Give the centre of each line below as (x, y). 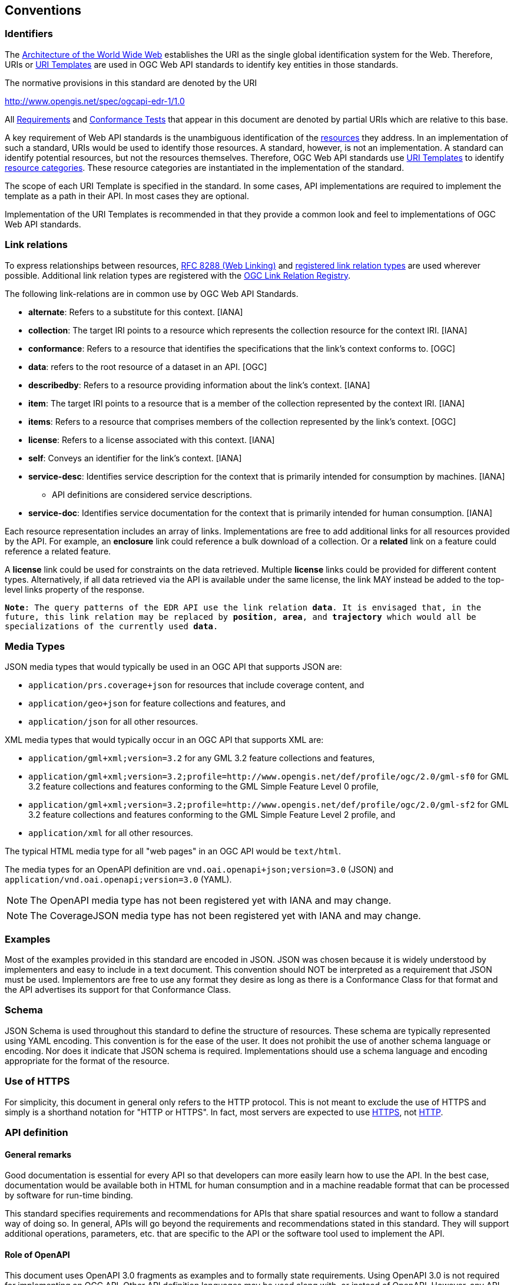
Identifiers (29, 34)
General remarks (38, 1154)
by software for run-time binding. (69, 1195)
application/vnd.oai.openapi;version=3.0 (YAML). (118, 880)
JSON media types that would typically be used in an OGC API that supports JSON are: (173, 667)
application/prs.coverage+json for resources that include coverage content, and (196, 685)
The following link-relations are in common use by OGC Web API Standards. (152, 293)
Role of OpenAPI (37, 1254)
